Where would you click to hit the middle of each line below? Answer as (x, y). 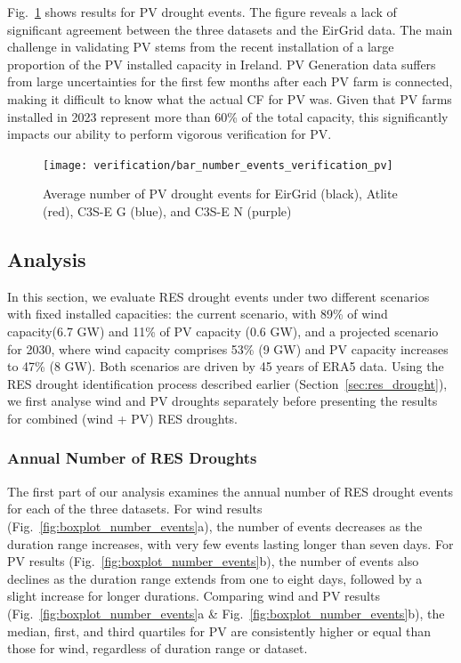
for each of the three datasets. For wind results (135, 509)
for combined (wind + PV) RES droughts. (122, 418)
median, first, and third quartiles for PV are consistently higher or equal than (219, 631)
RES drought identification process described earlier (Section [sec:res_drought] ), (227, 383)
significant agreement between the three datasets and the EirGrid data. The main (230, 29)
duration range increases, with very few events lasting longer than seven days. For (230, 543)
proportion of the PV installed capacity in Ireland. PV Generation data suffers (222, 64)
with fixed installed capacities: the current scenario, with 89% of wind (198, 314)
